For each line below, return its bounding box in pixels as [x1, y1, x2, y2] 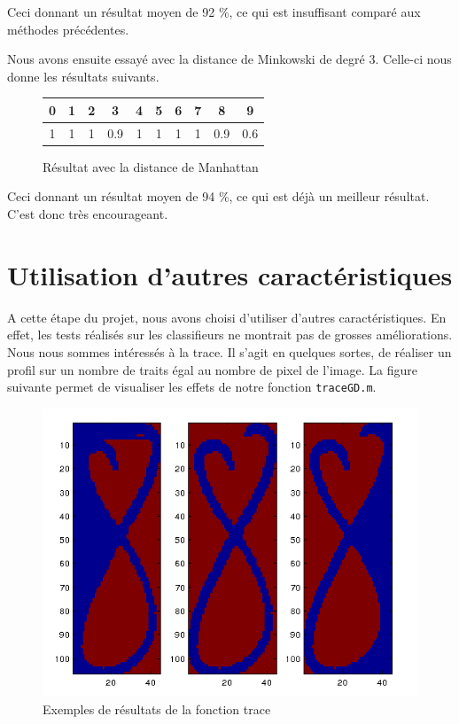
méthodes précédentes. [7, 19, 129, 38]
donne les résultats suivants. [7, 66, 159, 85]
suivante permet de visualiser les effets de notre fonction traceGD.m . [7, 378, 377, 396]
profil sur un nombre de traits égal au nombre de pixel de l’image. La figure [7, 360, 417, 378]
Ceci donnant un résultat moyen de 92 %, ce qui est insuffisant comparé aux [7, 3, 421, 20]
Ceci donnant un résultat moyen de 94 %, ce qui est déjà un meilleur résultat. [7, 187, 430, 206]
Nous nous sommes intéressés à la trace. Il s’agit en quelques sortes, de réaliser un [7, 342, 452, 361]
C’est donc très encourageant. [7, 205, 168, 222]
